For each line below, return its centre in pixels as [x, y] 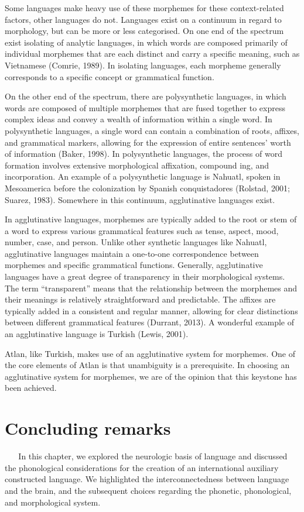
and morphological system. [53, 502]
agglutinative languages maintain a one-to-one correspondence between [132, 253]
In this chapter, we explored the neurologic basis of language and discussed [153, 456]
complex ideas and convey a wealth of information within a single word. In [139, 119]
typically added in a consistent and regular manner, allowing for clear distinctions [151, 310]
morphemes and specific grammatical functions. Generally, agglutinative [134, 265]
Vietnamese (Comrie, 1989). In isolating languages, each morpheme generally [143, 65]
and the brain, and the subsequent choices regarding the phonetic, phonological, [148, 490]
